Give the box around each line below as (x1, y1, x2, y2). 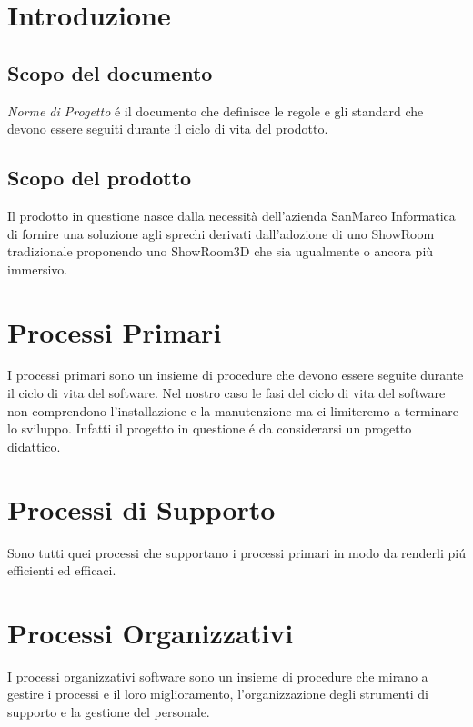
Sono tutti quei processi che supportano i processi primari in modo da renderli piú (7, 543, 466, 562)
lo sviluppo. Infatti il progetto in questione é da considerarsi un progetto (7, 419, 412, 438)
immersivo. (7, 259, 68, 278)
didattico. (7, 436, 61, 455)
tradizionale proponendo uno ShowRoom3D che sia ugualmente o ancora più (7, 242, 434, 261)
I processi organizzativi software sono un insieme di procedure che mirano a (7, 666, 428, 685)
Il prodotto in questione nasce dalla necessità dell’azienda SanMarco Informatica (7, 205, 456, 224)
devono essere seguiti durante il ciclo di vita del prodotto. (7, 119, 328, 138)
